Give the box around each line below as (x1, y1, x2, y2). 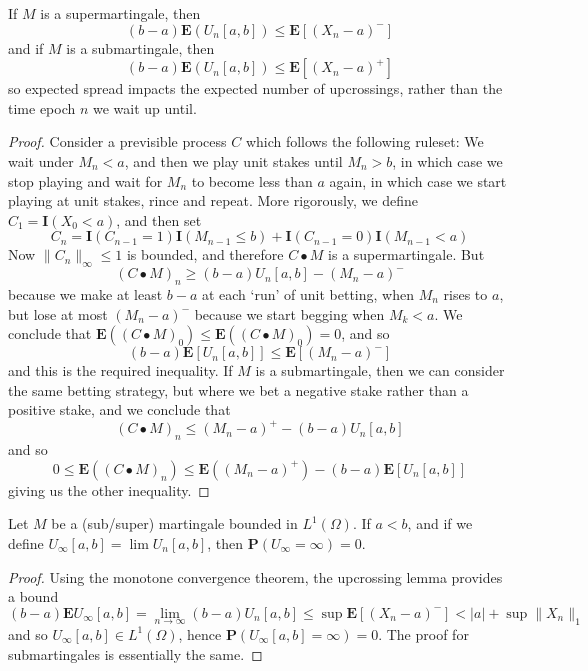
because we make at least (8, 283, 163, 304)
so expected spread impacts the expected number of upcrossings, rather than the (8, 78, 503, 99)
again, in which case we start (329, 170, 507, 191)
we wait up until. (93, 97, 197, 118)
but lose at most (8, 303, 108, 324)
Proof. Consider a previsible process (8, 131, 227, 152)
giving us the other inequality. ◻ (8, 479, 210, 500)
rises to (443, 283, 488, 304)
